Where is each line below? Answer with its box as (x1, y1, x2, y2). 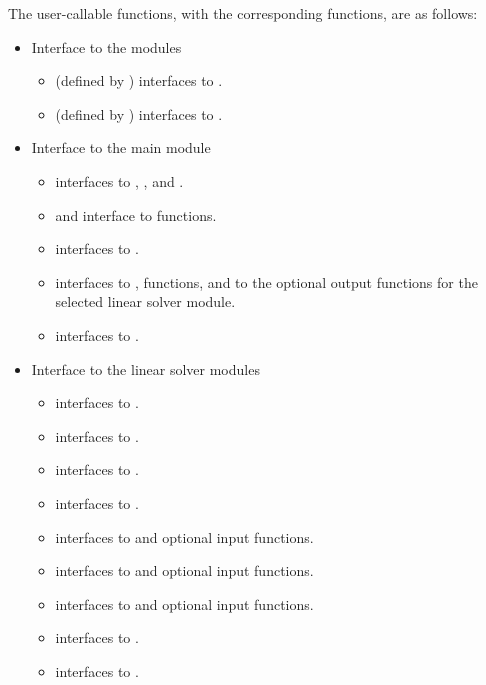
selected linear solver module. (55, 291, 236, 312)
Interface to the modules (31, 36, 182, 57)
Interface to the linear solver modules (31, 358, 260, 379)
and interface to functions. (55, 204, 217, 225)
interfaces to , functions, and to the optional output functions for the (55, 271, 478, 292)
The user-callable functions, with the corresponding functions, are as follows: (8, 3, 478, 23)
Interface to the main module (31, 137, 211, 158)
